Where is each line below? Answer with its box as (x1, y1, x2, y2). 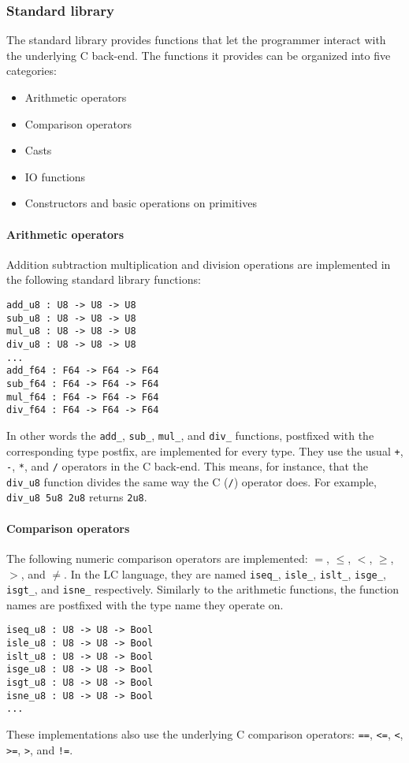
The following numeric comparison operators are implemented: (6, 549, 308, 566)
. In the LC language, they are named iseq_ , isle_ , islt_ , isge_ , (64, 565, 386, 582)
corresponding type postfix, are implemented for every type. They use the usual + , (6, 442, 403, 459)
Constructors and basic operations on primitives (24, 195, 257, 211)
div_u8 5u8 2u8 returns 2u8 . (6, 489, 147, 505)
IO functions (24, 168, 86, 184)
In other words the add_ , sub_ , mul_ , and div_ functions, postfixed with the (6, 426, 374, 443)
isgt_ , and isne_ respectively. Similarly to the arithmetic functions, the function (6, 581, 400, 597)
